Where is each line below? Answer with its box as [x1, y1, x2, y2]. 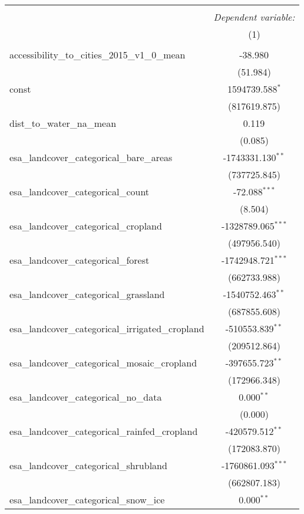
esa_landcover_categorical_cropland [9, 219, 162, 233]
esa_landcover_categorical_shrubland [9, 459, 167, 472]
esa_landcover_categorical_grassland [9, 287, 165, 301]
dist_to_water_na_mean [9, 116, 117, 130]
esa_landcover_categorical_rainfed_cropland [9, 424, 198, 438]
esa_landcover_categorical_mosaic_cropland [9, 356, 197, 369]
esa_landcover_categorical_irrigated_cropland [9, 322, 204, 335]
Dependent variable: [213, 10, 295, 24]
